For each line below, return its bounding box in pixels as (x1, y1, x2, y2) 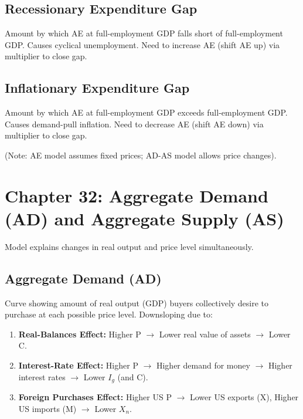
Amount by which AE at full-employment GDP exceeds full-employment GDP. (5, 106, 288, 119)
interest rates (18, 370, 66, 383)
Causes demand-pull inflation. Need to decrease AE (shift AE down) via (5, 117, 264, 130)
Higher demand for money (156, 359, 250, 371)
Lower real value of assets (159, 327, 251, 340)
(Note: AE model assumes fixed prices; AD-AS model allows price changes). (5, 148, 277, 161)
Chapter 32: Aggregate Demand (5, 183, 268, 207)
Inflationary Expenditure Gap (5, 79, 190, 97)
